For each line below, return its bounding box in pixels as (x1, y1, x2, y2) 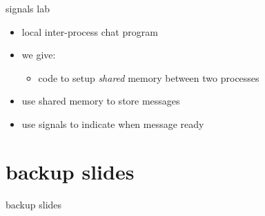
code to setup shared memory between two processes (38, 70, 259, 85)
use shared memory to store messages (21, 94, 180, 108)
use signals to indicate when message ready (21, 116, 204, 131)
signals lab (6, 1, 50, 15)
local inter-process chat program (21, 24, 158, 39)
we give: (21, 47, 56, 62)
